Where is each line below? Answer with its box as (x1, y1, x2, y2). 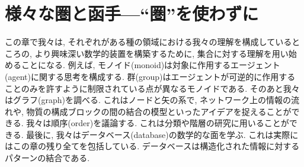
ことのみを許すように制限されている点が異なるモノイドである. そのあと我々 (5, 82, 300, 94)
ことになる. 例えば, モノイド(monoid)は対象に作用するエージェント (21, 59, 280, 71)
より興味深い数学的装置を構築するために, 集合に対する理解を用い (34, 47, 289, 59)
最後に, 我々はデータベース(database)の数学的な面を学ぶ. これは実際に (26, 128, 299, 140)
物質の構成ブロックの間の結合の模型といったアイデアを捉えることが (26, 105, 292, 117)
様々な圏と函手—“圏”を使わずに (5, 1, 259, 25)
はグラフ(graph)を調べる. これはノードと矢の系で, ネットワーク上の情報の (5, 94, 292, 106)
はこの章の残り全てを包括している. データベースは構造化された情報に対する (5, 140, 300, 152)
